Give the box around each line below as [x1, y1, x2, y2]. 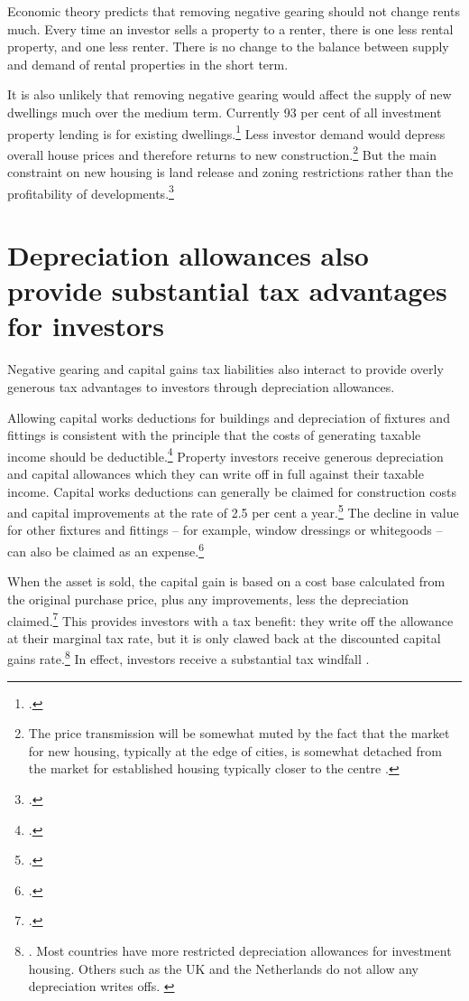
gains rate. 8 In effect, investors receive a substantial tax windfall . [7, 647, 370, 668]
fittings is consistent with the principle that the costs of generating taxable [7, 426, 421, 444]
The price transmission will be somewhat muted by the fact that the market [28, 724, 450, 743]
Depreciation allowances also [7, 237, 369, 274]
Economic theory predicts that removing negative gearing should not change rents [7, 2, 460, 20]
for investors [7, 307, 165, 344]
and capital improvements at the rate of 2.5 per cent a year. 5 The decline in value [7, 500, 459, 521]
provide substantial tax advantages [7, 272, 447, 309]
